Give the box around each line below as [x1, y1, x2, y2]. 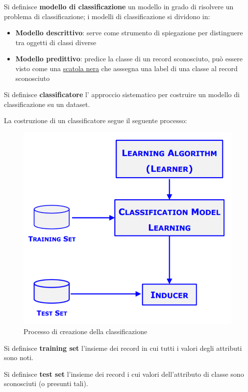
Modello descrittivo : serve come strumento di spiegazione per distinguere [15, 27, 243, 38]
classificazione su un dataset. [4, 99, 90, 109]
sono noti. [4, 352, 33, 363]
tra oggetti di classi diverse [15, 37, 97, 47]
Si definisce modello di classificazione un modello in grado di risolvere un [4, 1, 234, 11]
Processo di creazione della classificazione [24, 326, 148, 336]
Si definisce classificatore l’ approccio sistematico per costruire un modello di [4, 89, 240, 100]
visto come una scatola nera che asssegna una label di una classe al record [15, 63, 238, 73]
